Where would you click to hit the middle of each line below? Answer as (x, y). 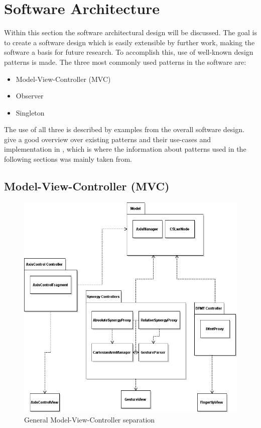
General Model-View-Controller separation (90, 419)
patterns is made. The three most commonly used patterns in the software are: (125, 62)
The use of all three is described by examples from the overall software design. (124, 129)
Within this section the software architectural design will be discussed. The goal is (130, 32)
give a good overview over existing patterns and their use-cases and (107, 139)
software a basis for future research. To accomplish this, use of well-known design (129, 52)
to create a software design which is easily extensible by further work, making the (129, 42)
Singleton (30, 112)
